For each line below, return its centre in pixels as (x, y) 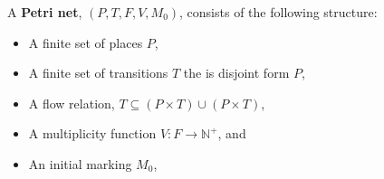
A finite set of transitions (98, 73)
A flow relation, (72, 103)
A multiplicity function (92, 133)
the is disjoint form (236, 73)
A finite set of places (86, 42)
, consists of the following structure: (278, 12)
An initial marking (80, 163)
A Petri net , (45, 12)
